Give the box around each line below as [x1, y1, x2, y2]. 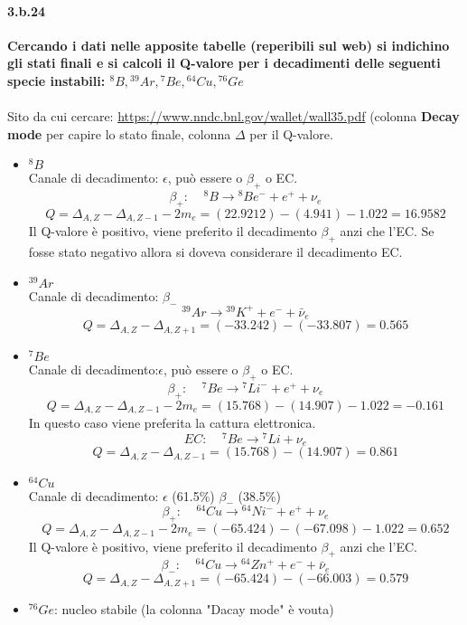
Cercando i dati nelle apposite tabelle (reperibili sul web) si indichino [7, 35, 450, 54]
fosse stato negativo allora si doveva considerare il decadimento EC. [28, 242, 403, 261]
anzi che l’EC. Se [340, 222, 434, 241]
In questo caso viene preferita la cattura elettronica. [28, 413, 316, 431]
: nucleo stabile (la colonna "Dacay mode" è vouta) [53, 599, 334, 618]
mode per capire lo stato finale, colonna [7, 124, 231, 143]
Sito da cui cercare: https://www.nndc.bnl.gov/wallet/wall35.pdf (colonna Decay [7, 107, 460, 126]
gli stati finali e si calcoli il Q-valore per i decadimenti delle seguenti [7, 53, 441, 72]
